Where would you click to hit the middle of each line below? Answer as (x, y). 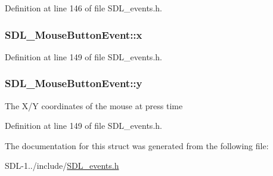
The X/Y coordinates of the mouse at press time (94, 105)
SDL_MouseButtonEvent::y (74, 83)
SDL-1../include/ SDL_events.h (62, 166)
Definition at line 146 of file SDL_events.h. (83, 8)
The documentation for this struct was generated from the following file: (137, 145)
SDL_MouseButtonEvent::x (74, 34)
